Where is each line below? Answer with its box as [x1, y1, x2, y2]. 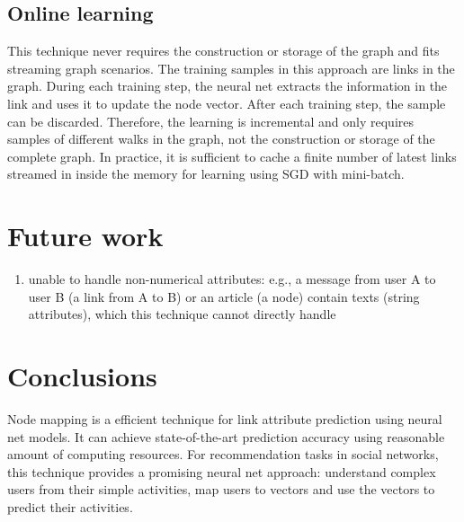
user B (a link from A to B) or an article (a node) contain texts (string [28, 287, 420, 305]
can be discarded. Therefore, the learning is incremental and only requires [7, 111, 415, 130]
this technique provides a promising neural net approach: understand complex [7, 462, 436, 481]
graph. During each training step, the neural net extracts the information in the [7, 76, 448, 95]
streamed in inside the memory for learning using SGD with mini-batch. [7, 164, 405, 183]
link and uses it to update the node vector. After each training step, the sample [7, 93, 446, 112]
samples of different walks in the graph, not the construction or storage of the [7, 129, 435, 148]
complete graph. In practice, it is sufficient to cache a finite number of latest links [7, 146, 457, 165]
